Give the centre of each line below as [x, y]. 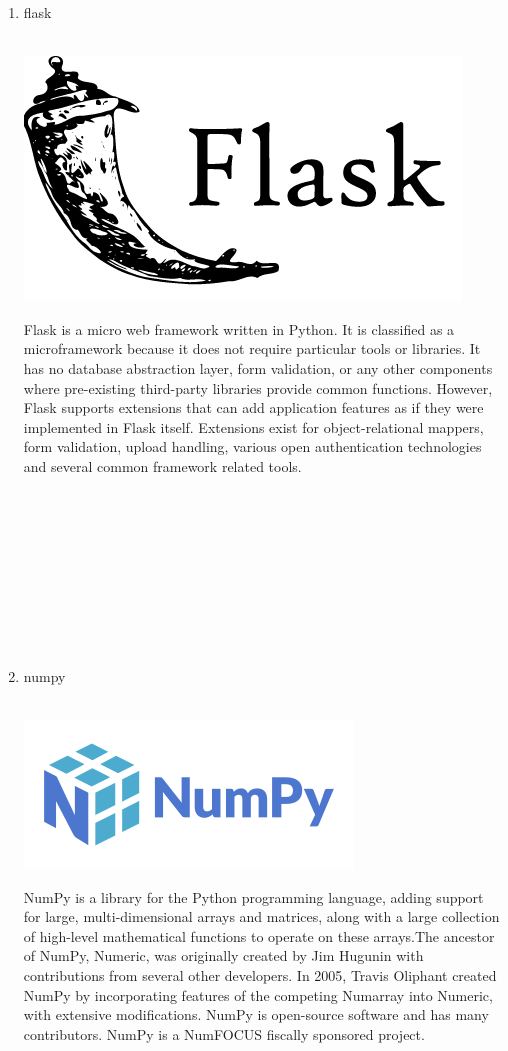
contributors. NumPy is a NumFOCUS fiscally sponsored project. [224, 1033]
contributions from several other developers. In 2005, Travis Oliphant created [260, 975]
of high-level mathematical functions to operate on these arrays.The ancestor [259, 935]
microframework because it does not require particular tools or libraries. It [252, 348]
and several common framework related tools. [162, 465]
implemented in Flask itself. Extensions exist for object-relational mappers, [253, 426]
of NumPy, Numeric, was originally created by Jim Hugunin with [223, 955]
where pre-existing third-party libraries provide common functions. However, [258, 387]
